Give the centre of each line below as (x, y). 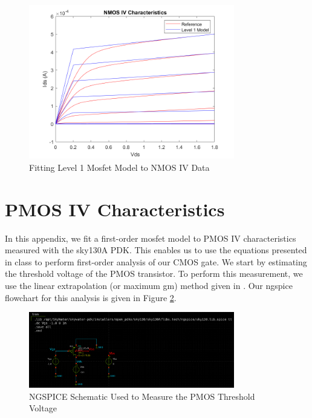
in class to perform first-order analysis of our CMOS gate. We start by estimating (156, 261)
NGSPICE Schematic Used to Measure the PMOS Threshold (142, 396)
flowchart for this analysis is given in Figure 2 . (91, 297)
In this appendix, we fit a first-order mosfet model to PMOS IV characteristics (151, 238)
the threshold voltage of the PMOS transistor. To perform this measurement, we (154, 274)
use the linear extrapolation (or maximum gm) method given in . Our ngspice (149, 286)
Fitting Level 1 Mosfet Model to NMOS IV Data (119, 167)
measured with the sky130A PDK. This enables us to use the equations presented (156, 250)
